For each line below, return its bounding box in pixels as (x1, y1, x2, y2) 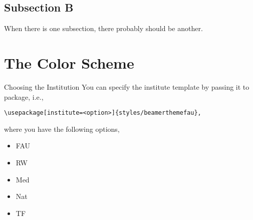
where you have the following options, (4, 123, 120, 134)
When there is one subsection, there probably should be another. (4, 23, 203, 34)
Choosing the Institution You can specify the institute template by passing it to (4, 81, 249, 92)
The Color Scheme (4, 52, 134, 73)
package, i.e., (4, 91, 44, 102)
